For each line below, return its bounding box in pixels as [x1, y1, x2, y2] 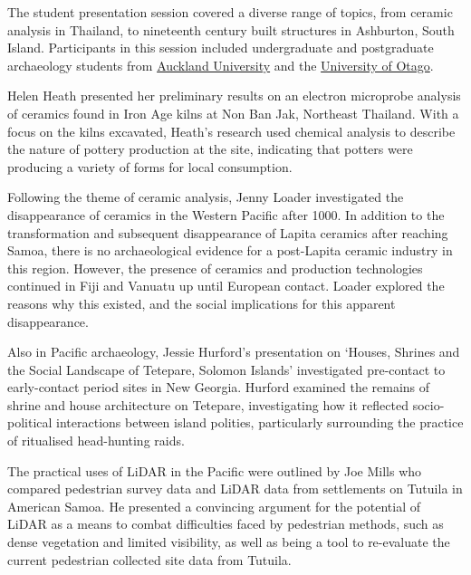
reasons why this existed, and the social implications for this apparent [7, 293, 396, 312]
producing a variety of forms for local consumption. [7, 157, 293, 176]
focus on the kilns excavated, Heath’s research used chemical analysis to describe [7, 121, 456, 140]
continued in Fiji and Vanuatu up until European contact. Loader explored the [7, 276, 445, 295]
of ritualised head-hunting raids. [7, 431, 185, 450]
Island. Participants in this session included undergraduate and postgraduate [7, 38, 434, 57]
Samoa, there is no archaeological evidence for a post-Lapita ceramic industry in [7, 241, 453, 260]
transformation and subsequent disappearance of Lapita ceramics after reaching [7, 223, 448, 242]
